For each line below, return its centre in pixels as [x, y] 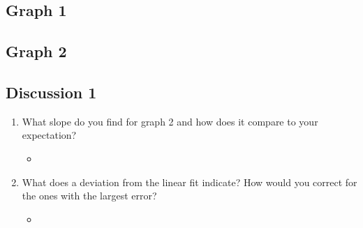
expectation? [49, 135]
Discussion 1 [51, 92]
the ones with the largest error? [89, 196]
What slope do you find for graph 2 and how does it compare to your [170, 121]
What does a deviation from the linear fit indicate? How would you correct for [190, 182]
